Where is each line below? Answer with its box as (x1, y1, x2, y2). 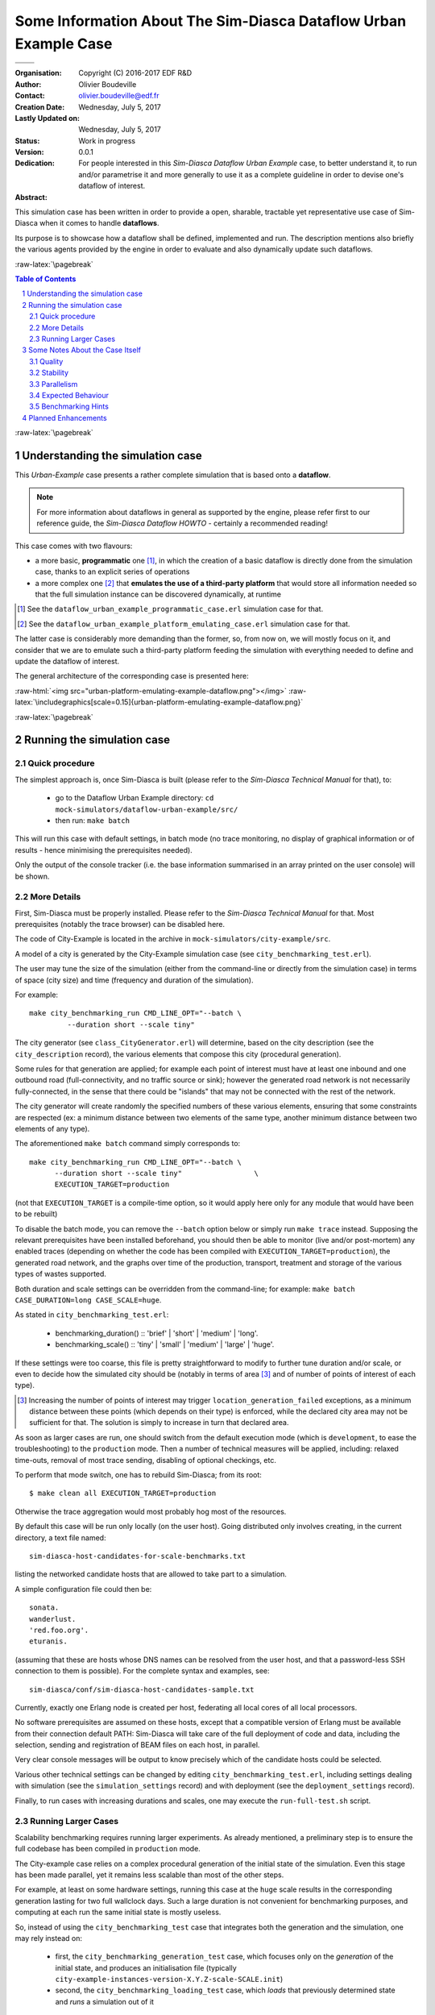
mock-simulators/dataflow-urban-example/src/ (55, 804, 238, 814)
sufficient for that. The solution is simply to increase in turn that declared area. (29, 1418, 289, 1427)
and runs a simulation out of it (55, 1996, 155, 2006)
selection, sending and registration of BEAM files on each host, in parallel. (14, 1740, 260, 1750)
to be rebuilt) (14, 1209, 58, 1219)
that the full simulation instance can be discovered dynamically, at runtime (35, 589, 282, 600)
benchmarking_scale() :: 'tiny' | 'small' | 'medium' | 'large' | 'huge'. (55, 1340, 275, 1349)
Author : (14, 79, 42, 89)
